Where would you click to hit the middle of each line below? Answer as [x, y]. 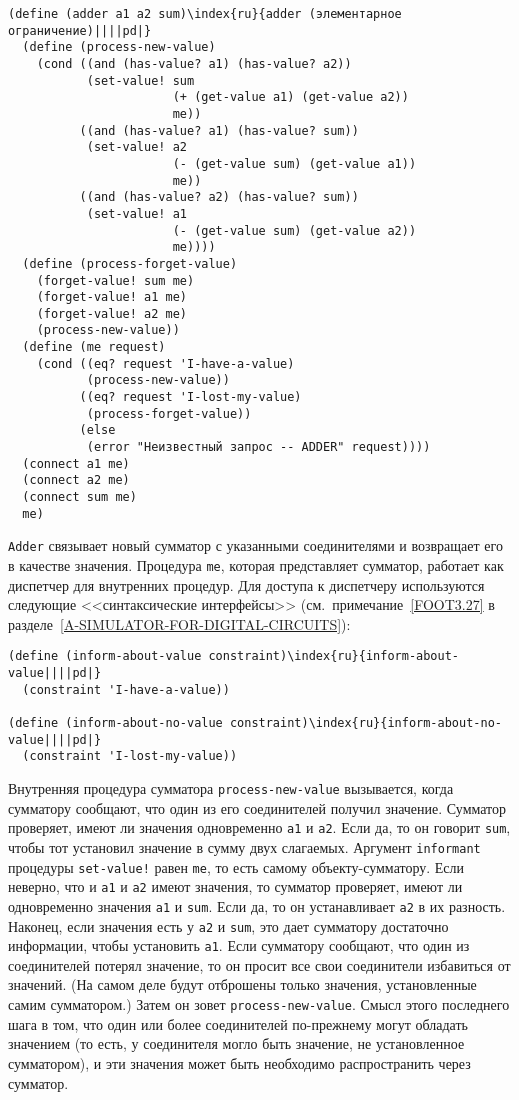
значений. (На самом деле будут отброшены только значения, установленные [242, 984]
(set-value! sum [140, 80]
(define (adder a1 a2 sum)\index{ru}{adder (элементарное [205, 14]
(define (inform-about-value [105, 656]
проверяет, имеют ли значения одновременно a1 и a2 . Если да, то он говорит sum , [259, 827]
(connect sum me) [79, 497]
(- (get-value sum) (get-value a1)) [294, 163]
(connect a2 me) [76, 480]
